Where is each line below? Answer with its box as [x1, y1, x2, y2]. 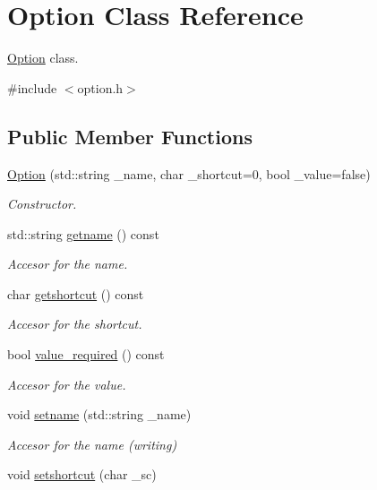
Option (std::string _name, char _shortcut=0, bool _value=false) [7, 164, 371, 183]
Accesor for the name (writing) [7, 434, 177, 453]
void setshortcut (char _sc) [7, 465, 157, 484]
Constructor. [7, 194, 77, 213]
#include [7, 78, 57, 97]
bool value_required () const [7, 345, 165, 364]
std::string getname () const [7, 224, 159, 243]
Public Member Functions [7, 122, 253, 150]
